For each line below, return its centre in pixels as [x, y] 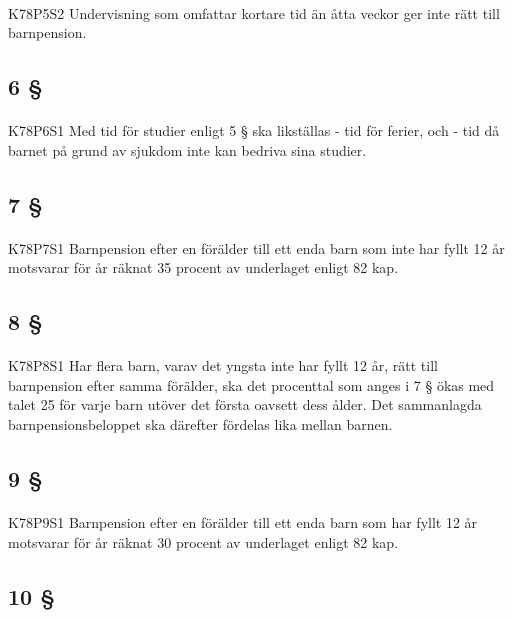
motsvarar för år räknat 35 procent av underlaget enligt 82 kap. [203, 267]
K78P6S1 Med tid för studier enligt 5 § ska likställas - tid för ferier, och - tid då [254, 130]
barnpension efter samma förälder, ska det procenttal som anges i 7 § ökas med [251, 384]
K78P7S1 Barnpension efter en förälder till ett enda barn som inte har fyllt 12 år [256, 247]
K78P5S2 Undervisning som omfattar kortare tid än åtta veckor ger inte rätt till [254, 12]
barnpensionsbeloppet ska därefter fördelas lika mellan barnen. [200, 424]
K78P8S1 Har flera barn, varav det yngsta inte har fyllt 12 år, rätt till [223, 365]
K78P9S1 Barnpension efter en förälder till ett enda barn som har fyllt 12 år [243, 522]
